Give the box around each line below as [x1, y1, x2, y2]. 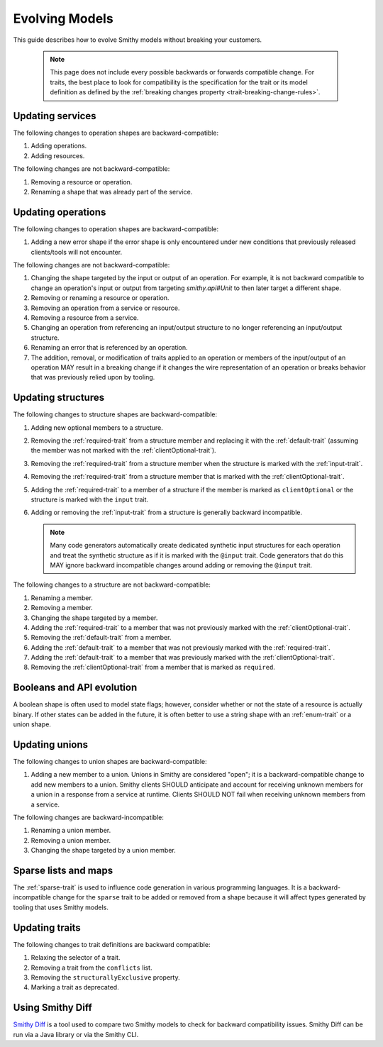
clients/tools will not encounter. [30, 248, 123, 256]
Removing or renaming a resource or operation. [30, 294, 170, 302]
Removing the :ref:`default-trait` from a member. [30, 633, 172, 642]
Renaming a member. [30, 593, 94, 602]
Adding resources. [30, 151, 85, 160]
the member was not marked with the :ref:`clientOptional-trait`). [30, 446, 216, 455]
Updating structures [13, 392, 105, 404]
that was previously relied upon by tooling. [30, 373, 155, 382]
